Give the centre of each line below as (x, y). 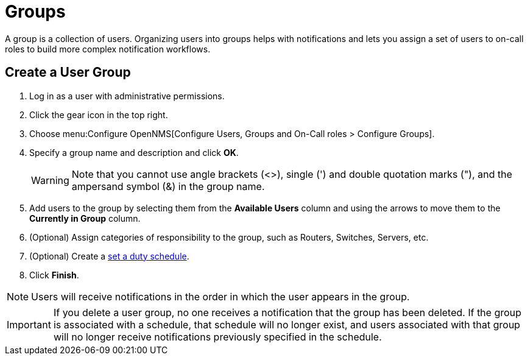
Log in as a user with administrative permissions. (127, 96)
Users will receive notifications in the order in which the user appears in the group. (220, 296)
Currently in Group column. (85, 218)
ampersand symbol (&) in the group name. (168, 186)
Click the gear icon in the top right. (99, 115)
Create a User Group (68, 72)
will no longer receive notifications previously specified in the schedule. (217, 337)
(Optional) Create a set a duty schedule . (109, 256)
